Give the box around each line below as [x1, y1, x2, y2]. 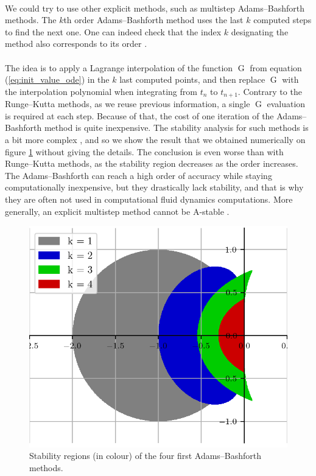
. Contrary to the [237, 85, 302, 97]
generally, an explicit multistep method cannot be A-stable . [5, 205, 230, 217]
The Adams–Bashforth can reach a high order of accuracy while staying [5, 169, 272, 181]
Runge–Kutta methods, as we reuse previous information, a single [5, 97, 250, 110]
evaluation [267, 97, 306, 110]
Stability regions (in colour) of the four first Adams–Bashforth [29, 449, 262, 462]
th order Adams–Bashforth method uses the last [63, 13, 244, 26]
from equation [250, 61, 302, 74]
